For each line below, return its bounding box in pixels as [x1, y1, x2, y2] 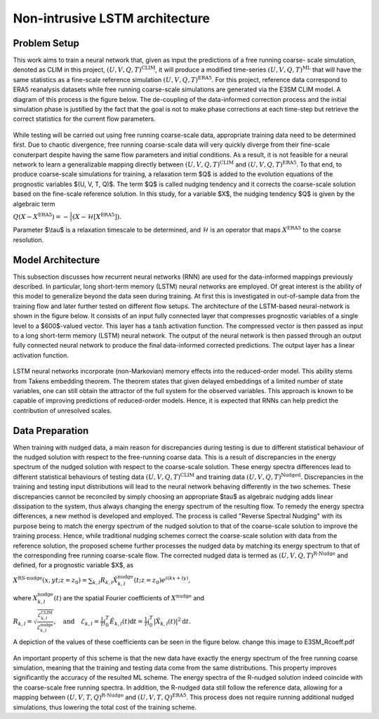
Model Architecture [13, 253, 100, 266]
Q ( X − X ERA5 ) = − [13, 211, 69, 220]
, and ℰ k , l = [53, 617, 100, 627]
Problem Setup [13, 37, 80, 49]
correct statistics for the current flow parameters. [13, 114, 156, 123]
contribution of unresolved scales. [13, 406, 112, 414]
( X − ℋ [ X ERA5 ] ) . [72, 211, 122, 220]
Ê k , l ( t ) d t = [109, 617, 143, 627]
